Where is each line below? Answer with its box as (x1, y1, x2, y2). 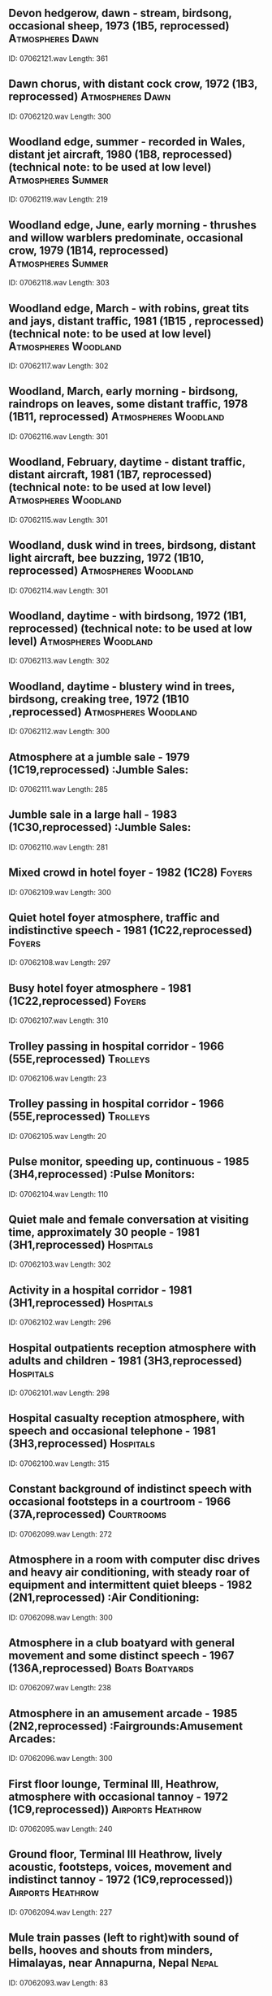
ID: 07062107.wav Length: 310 (8, 1015, 109, 1025)
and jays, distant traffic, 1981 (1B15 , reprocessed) (8, 314, 265, 328)
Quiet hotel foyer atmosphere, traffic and (8, 911, 220, 924)
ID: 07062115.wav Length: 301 (8, 515, 108, 524)
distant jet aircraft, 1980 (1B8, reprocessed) (8, 148, 233, 162)
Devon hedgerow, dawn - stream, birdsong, (8, 7, 232, 20)
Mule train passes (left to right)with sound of (8, 1931, 240, 1945)
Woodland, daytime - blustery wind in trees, (8, 679, 235, 694)
